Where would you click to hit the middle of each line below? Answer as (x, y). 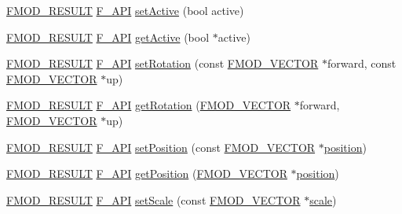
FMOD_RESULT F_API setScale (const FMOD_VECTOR (153, 199)
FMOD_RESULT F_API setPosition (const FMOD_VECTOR (161, 147)
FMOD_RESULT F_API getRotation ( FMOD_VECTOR (149, 105)
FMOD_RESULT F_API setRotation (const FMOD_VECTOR (163, 63)
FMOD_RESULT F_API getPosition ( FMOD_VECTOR (147, 173)
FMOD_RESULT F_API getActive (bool (108, 37)
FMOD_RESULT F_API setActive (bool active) (125, 10)
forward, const (362, 63)
